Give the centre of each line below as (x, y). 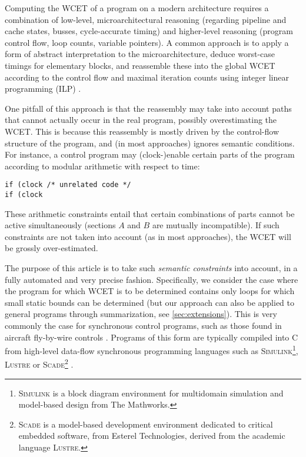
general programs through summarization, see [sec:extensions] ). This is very (141, 314)
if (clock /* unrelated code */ (68, 185)
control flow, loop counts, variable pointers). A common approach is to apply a (147, 42)
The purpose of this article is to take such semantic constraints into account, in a (151, 268)
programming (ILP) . (43, 89)
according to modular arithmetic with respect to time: (102, 166)
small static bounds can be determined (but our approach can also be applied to (149, 302)
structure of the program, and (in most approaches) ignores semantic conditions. (150, 143)
